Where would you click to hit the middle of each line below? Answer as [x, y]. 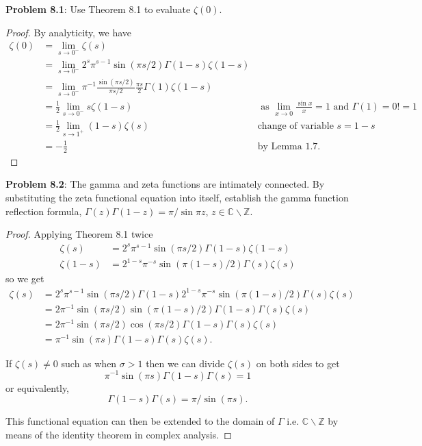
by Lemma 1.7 [288, 146]
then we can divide [185, 363]
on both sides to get [298, 363]
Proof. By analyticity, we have [69, 32]
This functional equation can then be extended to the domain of [140, 421]
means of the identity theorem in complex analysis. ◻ [119, 434]
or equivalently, [38, 387]
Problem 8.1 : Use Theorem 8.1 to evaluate [98, 9]
